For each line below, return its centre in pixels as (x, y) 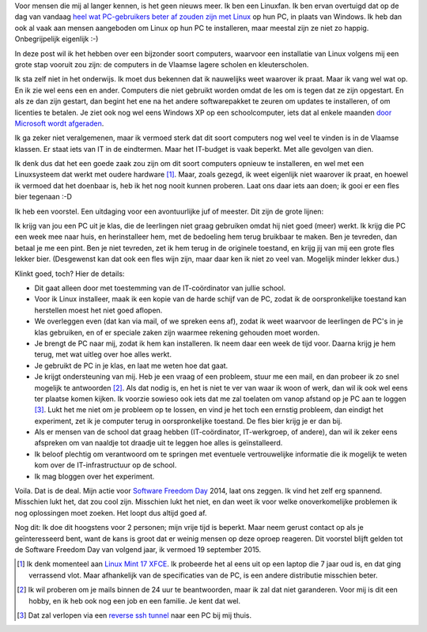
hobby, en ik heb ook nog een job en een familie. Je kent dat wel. (135, 600)
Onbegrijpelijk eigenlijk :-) (57, 39)
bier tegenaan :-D (43, 197)
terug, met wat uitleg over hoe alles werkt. (103, 354)
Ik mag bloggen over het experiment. (94, 476)
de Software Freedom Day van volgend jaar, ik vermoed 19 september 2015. (138, 549)
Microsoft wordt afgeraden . (59, 123)
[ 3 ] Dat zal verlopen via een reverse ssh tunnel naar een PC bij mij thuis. (134, 615)
